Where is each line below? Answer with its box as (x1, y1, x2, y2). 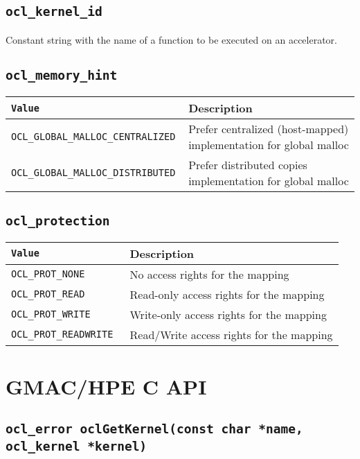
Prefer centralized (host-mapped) (188, 121, 349, 137)
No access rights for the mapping (129, 266, 289, 282)
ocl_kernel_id (6, 4, 102, 19)
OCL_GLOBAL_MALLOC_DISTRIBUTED (11, 167, 176, 179)
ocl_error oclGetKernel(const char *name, (6, 421, 303, 436)
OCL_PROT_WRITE (11, 309, 91, 320)
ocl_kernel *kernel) (6, 438, 147, 453)
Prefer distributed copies (188, 157, 307, 173)
